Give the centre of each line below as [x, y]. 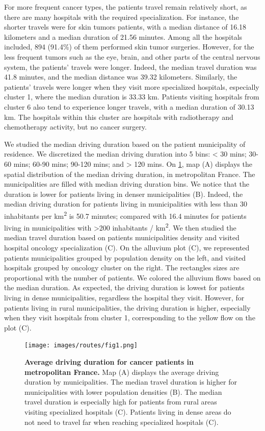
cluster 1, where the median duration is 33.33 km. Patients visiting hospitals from [132, 97]
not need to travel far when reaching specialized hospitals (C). [122, 422]
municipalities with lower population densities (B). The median [123, 391]
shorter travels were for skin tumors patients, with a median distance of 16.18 [125, 27]
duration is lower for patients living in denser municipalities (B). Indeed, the [124, 194]
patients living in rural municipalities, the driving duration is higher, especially [127, 307]
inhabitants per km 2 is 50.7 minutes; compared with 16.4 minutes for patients [125, 215]
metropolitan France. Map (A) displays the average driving [122, 372]
